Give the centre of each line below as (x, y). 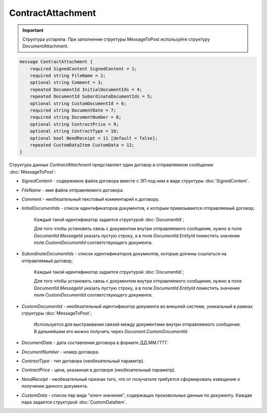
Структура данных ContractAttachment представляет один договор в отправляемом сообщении (111, 165)
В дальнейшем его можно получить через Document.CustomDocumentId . (111, 331)
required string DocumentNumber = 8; (76, 117)
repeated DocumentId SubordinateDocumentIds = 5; (91, 96)
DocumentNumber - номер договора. (61, 352)
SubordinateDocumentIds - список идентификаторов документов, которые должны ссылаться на (124, 254)
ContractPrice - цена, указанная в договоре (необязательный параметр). (98, 370)
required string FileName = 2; (68, 76)
